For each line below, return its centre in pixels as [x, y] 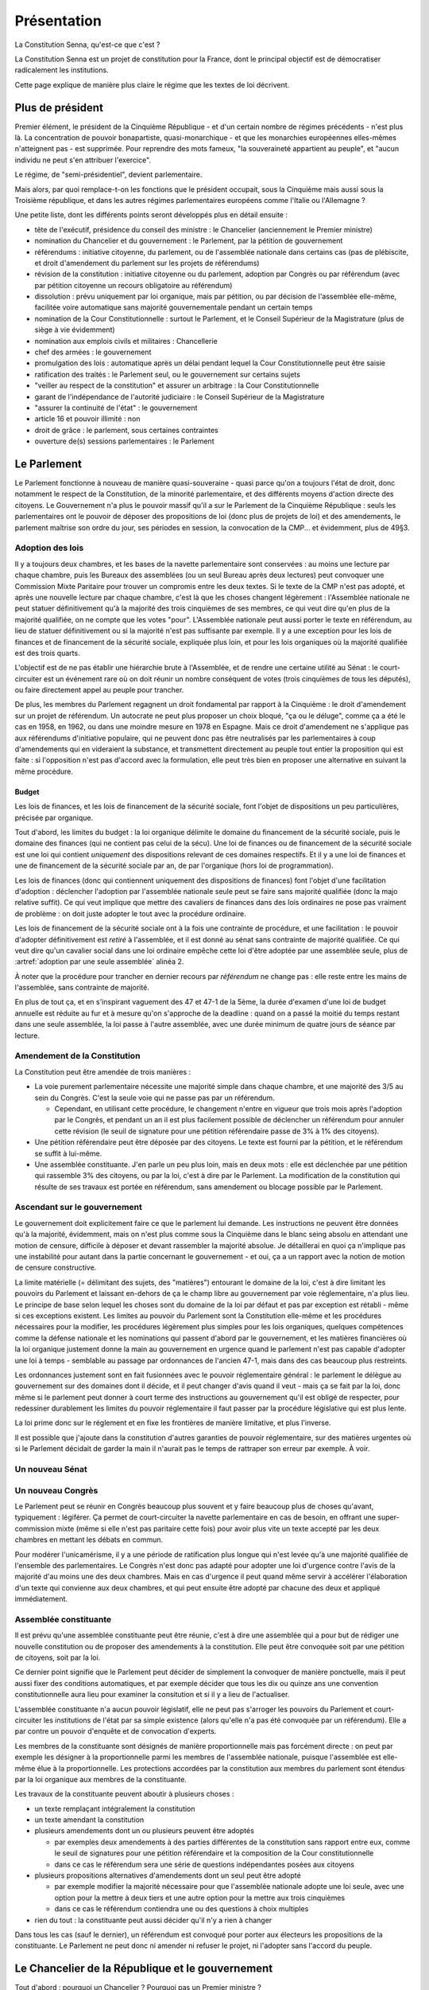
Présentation [58, 21]
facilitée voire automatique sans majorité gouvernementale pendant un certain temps [174, 307]
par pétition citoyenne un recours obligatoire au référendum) [133, 285]
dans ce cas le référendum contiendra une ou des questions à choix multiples [182, 1909]
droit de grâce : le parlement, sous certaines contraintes [126, 430]
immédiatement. [41, 1599]
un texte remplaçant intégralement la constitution [115, 1809]
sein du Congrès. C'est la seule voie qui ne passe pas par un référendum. [155, 1098]
